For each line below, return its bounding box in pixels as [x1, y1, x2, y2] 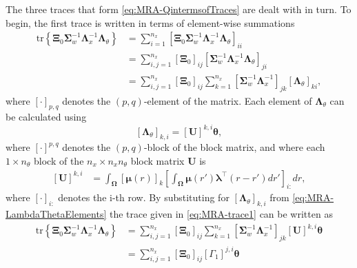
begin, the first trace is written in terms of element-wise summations [6, 15, 295, 30]
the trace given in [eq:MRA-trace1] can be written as [109, 207, 333, 221]
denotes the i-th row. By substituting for [58, 190, 229, 205]
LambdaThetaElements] [6, 207, 107, 221]
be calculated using [6, 110, 87, 124]
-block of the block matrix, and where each [143, 140, 325, 154]
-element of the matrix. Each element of [143, 93, 312, 107]
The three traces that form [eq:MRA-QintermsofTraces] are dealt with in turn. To [6, 2, 351, 16]
